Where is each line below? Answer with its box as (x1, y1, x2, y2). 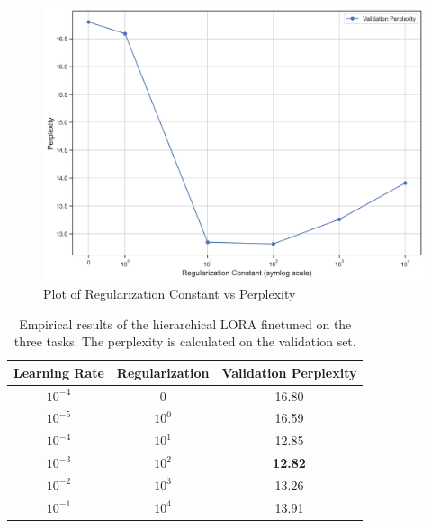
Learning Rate (13, 362, 104, 381)
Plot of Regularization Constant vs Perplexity (43, 283, 296, 302)
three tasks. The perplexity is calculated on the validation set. (13, 332, 356, 351)
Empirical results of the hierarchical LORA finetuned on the (19, 314, 352, 333)
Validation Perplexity (221, 362, 357, 381)
